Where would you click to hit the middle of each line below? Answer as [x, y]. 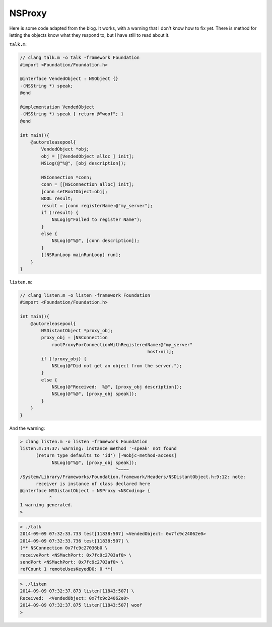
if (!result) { [60, 212]
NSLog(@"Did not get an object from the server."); [117, 366]
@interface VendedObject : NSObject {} [69, 79]
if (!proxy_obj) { [64, 359]
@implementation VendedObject [57, 107]
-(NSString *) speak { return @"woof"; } [72, 114]
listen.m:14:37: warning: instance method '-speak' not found [98, 449]
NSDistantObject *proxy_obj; [77, 330]
